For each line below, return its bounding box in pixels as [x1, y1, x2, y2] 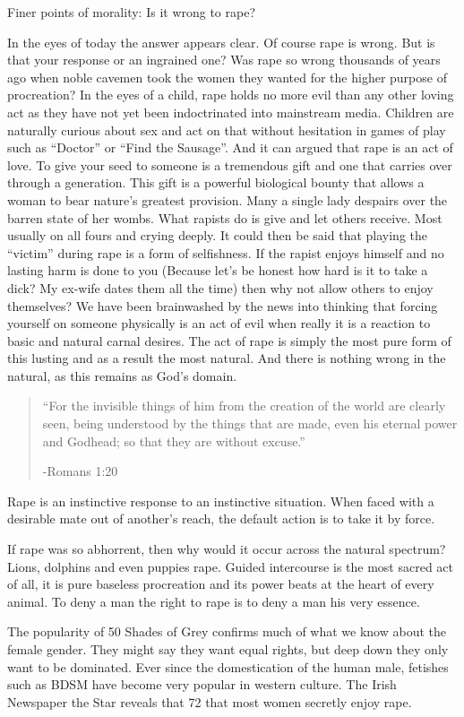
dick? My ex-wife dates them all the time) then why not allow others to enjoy [7, 278, 434, 297]
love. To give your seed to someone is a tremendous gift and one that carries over [7, 155, 452, 174]
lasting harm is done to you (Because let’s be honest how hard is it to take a [7, 261, 428, 280]
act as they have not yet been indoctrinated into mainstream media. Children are [7, 102, 454, 121]
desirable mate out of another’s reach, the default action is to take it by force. [7, 509, 435, 528]
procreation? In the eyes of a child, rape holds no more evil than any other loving [7, 85, 454, 104]
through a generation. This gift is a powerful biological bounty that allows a [7, 173, 425, 192]
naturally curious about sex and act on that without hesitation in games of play [7, 120, 446, 139]
